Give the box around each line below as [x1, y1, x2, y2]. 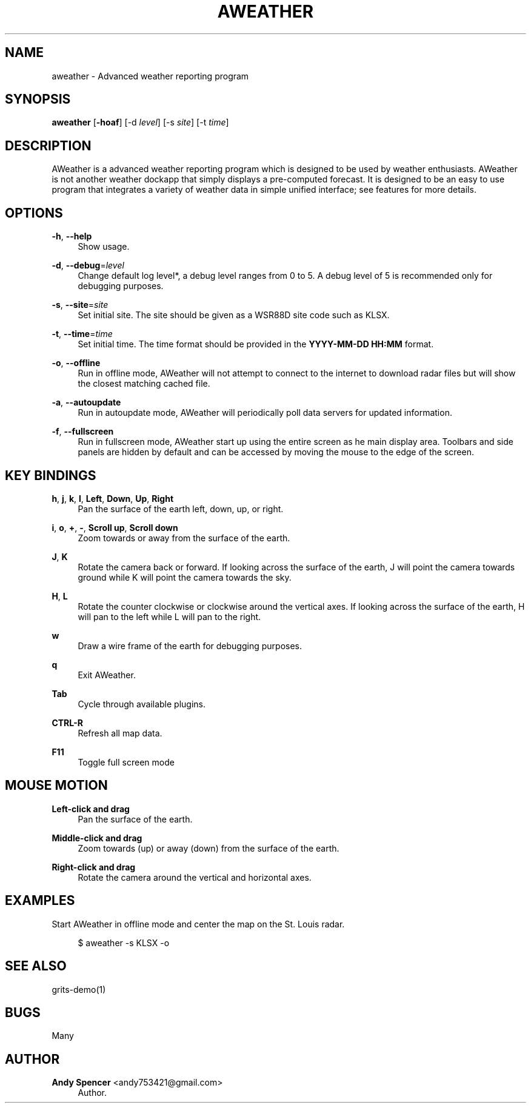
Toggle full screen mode [78, 756, 175, 767]
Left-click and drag [52, 803, 130, 814]
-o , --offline [52, 358, 101, 369]
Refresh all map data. [78, 727, 162, 738]
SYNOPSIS [5, 92, 71, 107]
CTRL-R [52, 717, 84, 728]
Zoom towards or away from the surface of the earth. [78, 532, 290, 543]
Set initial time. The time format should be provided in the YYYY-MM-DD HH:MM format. [78, 339, 434, 350]
